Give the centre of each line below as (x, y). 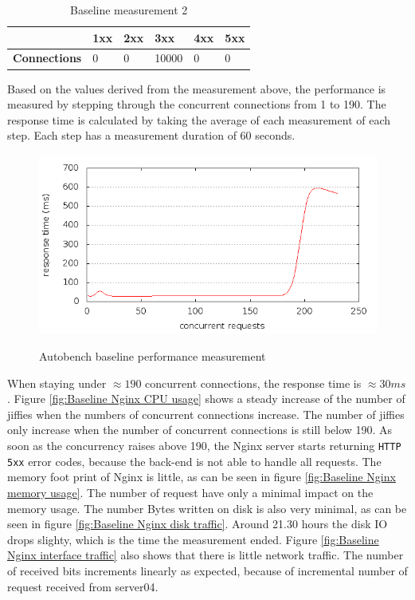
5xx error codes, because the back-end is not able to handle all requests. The (194, 461)
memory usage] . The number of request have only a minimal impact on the (190, 492)
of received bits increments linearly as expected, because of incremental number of (207, 570)
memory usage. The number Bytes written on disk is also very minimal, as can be (207, 508)
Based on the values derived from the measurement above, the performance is (197, 88)
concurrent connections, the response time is (253, 383)
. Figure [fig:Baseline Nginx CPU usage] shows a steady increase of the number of (206, 399)
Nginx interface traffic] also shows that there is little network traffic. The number (206, 555)
